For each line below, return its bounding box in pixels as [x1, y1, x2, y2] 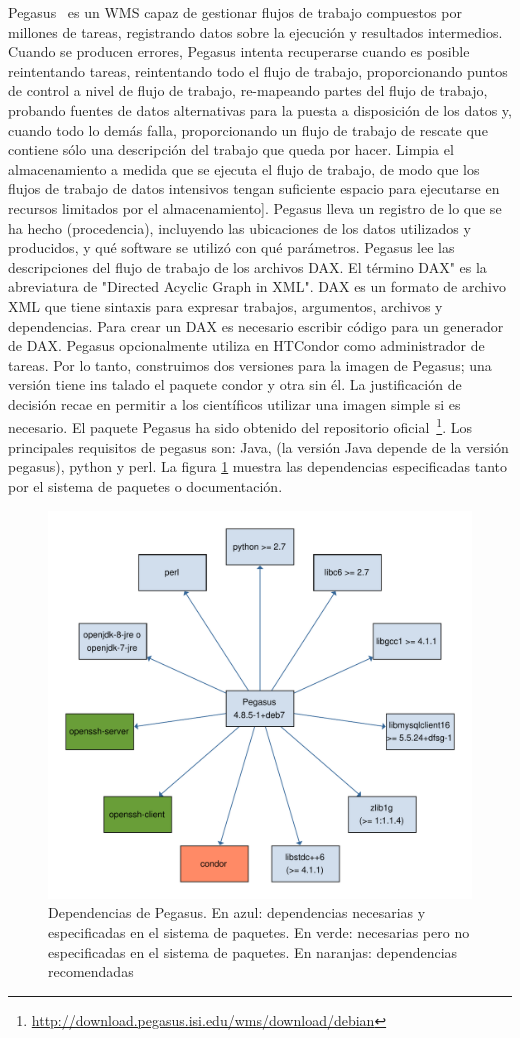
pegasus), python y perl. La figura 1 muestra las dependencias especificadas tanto [8, 456, 508, 477]
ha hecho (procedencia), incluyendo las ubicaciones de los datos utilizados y [8, 217, 471, 238]
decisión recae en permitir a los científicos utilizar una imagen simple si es [8, 393, 461, 414]
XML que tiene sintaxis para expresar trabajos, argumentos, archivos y [8, 295, 443, 316]
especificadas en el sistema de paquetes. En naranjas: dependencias [48, 941, 458, 962]
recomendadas [48, 961, 134, 982]
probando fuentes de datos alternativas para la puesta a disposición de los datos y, [8, 99, 512, 120]
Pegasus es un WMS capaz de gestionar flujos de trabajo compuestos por [8, 2, 462, 22]
